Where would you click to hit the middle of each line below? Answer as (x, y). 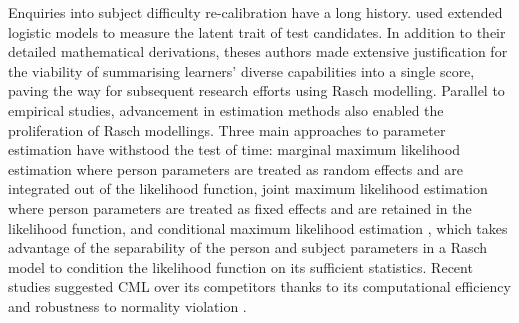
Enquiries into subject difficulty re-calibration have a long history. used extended (255, 12)
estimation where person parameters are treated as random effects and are (235, 168)
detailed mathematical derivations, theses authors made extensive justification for (258, 51)
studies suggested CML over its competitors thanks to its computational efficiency (259, 286)
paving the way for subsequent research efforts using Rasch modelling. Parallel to (256, 90)
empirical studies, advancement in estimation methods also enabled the (226, 109)
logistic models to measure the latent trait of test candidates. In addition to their (257, 31)
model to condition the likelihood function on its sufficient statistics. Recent (240, 266)
